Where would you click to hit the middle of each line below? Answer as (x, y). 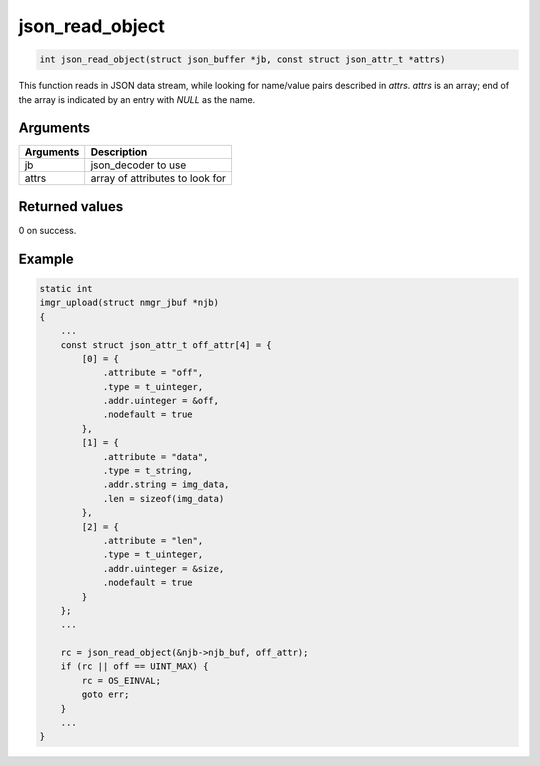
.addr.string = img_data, (166, 484)
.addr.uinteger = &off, (161, 401)
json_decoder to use (138, 165)
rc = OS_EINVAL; (121, 680)
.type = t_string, (148, 471)
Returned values (71, 206)
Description (119, 152)
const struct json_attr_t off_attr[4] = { (166, 344)
